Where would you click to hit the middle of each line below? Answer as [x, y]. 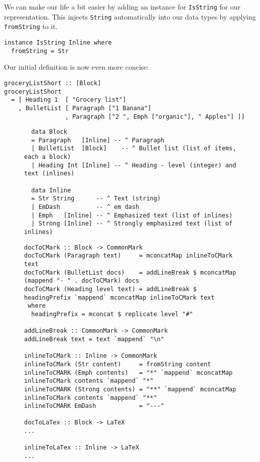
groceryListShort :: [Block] [53, 83]
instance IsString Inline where [58, 42]
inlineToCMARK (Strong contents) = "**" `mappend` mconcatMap [130, 389]
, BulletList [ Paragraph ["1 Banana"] [85, 108]
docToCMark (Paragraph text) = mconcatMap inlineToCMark [128, 256]
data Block [49, 132]
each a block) [48, 157]
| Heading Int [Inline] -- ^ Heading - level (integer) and [134, 165]
